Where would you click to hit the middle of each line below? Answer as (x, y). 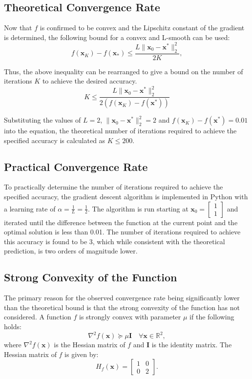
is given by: (82, 354)
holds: (13, 326)
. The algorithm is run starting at (138, 208)
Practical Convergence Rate (76, 166)
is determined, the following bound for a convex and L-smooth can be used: (117, 37)
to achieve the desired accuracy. (90, 81)
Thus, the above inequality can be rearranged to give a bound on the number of (124, 71)
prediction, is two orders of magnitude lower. (71, 251)
